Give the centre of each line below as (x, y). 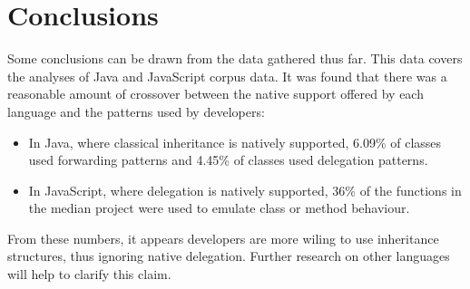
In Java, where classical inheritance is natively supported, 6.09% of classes (235, 142)
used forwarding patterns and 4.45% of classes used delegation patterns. (228, 160)
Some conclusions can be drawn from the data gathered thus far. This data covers (235, 58)
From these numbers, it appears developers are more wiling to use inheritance (223, 238)
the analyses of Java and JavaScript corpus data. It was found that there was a (227, 76)
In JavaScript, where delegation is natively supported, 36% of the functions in (245, 190)
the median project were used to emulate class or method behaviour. (219, 208)
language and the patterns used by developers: (136, 111)
